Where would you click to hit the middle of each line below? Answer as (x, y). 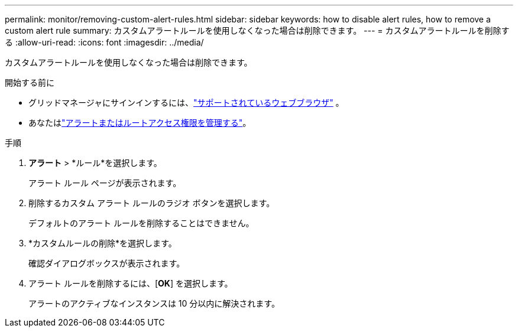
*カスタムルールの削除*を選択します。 (103, 243)
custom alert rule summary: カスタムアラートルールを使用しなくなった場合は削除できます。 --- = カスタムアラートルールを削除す (257, 30)
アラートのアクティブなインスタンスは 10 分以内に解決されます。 (154, 303)
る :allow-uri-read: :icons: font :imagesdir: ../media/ (104, 42)
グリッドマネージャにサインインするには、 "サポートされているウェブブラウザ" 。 (186, 102)
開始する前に (30, 82)
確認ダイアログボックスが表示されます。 (107, 263)
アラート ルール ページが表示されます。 (105, 183)
